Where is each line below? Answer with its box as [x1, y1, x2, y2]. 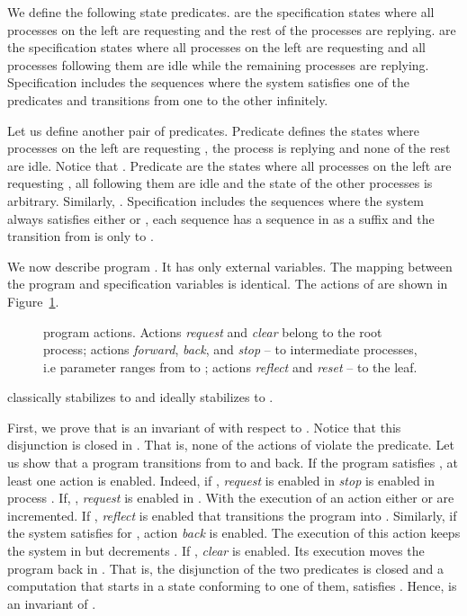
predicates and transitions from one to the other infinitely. [7, 90, 328, 109]
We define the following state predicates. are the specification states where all [7, 3, 435, 21]
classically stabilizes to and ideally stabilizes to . [7, 388, 274, 406]
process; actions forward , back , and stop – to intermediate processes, [43, 340, 418, 359]
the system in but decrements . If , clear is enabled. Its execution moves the [7, 541, 425, 560]
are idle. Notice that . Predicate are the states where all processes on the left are [7, 156, 452, 174]
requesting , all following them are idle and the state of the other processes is [7, 174, 433, 192]
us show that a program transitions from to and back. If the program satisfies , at [7, 453, 458, 472]
